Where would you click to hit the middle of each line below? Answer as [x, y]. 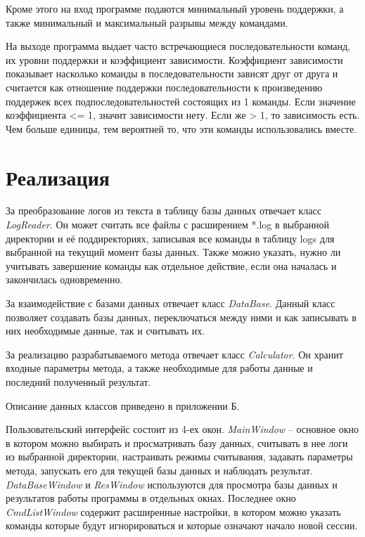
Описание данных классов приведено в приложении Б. [123, 405]
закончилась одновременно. [64, 279]
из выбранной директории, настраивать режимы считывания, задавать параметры [179, 457]
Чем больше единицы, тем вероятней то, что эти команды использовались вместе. [181, 128]
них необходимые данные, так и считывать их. [105, 331]
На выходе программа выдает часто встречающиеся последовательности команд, [178, 46]
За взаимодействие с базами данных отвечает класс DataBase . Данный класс [171, 303]
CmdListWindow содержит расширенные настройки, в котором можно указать [173, 511]
